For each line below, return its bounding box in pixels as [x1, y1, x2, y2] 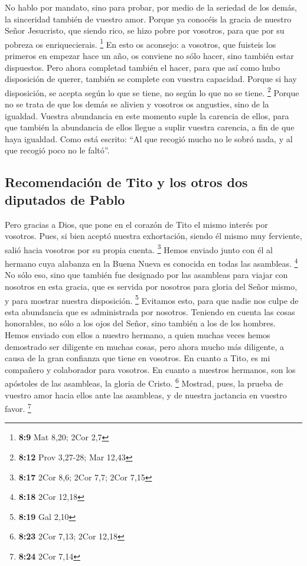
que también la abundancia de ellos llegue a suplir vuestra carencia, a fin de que [5, 121, 295, 133]
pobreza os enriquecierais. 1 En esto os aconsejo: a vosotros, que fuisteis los [5, 36, 276, 50]
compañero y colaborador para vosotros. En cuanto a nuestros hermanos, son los [5, 363, 296, 375]
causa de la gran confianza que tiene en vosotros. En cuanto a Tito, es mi [5, 352, 270, 364]
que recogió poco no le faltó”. [5, 144, 110, 156]
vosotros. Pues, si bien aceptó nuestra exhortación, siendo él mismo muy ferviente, [5, 230, 302, 242]
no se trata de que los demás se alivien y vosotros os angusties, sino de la [5, 98, 269, 110]
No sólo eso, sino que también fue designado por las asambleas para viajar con [5, 269, 288, 281]
